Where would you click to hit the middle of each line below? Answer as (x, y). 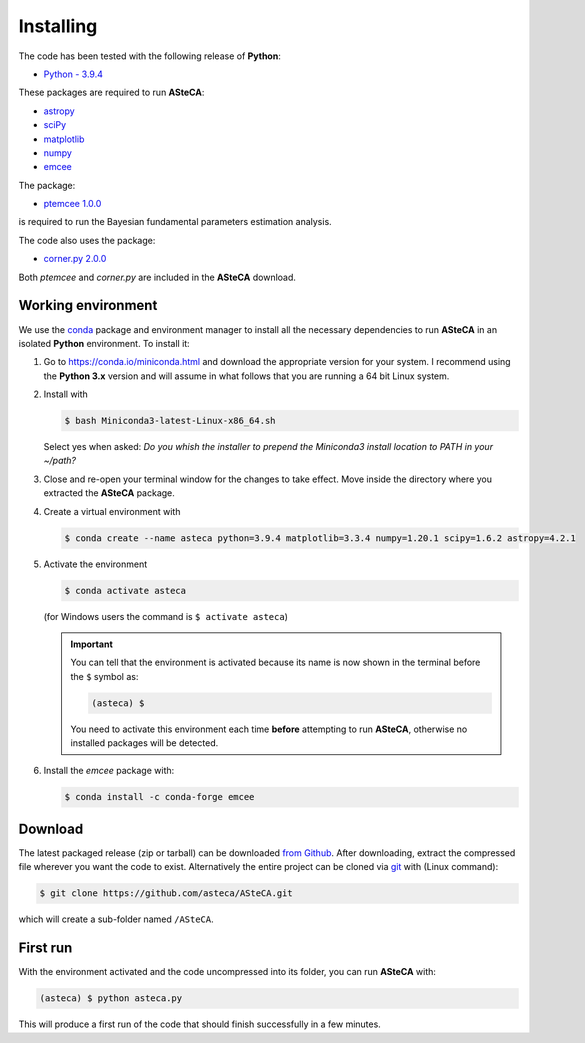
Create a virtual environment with (112, 511)
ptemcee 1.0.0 (72, 204)
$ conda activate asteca (125, 590)
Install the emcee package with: (109, 771)
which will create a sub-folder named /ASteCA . (116, 919)
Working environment (88, 305)
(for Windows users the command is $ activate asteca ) (166, 616)
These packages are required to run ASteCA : (111, 92)
